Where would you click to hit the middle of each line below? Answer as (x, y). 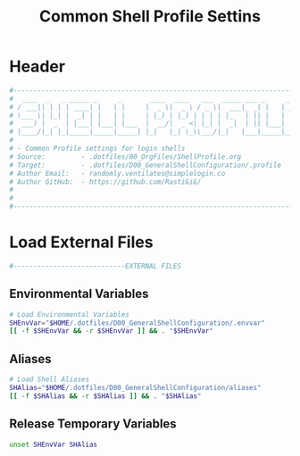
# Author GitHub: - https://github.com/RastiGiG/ (105, 182)
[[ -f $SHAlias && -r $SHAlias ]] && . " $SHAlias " (105, 396)
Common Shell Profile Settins (150, 17)
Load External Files (81, 242)
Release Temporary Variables (93, 424)
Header (37, 66)
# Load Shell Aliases (50, 380)
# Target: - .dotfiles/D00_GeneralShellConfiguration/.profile (145, 165)
